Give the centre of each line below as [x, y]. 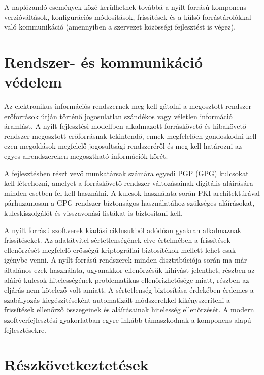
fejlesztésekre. [25, 329]
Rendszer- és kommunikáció [104, 61]
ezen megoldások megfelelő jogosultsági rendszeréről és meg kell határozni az [123, 146]
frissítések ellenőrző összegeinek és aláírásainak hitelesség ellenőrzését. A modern [129, 310]
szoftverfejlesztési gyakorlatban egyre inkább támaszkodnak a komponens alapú [128, 319]
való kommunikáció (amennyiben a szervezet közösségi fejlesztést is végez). [120, 27]
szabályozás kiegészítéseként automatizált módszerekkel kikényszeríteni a [117, 299]
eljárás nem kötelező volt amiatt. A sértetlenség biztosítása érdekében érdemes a [129, 290]
